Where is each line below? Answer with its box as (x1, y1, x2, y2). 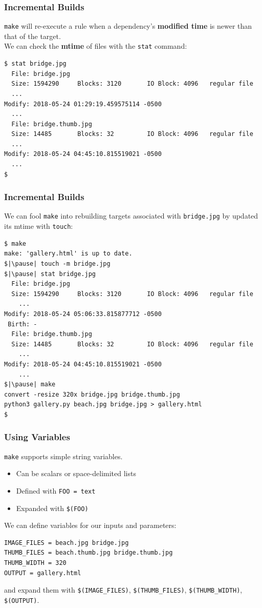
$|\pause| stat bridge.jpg (4, 270, 96, 278)
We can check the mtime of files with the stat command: (4, 41, 187, 51)
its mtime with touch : (4, 221, 73, 231)
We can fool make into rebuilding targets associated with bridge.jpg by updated (4, 210, 258, 221)
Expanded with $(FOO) (16, 502, 89, 513)
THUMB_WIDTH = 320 (4, 559, 67, 567)
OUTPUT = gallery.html (4, 569, 81, 577)
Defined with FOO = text (16, 485, 96, 496)
